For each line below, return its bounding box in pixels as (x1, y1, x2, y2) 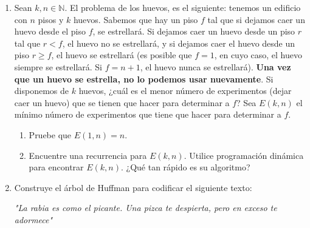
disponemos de (14, 84, 69, 97)
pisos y (38, 13, 64, 25)
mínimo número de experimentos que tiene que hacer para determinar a (14, 108, 281, 121)
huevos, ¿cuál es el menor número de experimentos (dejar (78, 84, 292, 97)
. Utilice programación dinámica (184, 149, 304, 161)
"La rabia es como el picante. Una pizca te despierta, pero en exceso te (14, 201, 277, 214)
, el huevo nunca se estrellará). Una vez (140, 60, 291, 73)
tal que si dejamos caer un (207, 13, 305, 25)
